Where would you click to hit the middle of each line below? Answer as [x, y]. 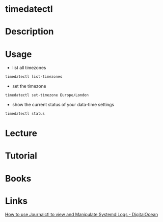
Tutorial [21, 156]
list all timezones [29, 68]
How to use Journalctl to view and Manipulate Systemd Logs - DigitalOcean [81, 215]
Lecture [21, 133]
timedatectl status [25, 114]
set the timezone [29, 86]
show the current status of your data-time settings [63, 105]
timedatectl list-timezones [34, 77]
